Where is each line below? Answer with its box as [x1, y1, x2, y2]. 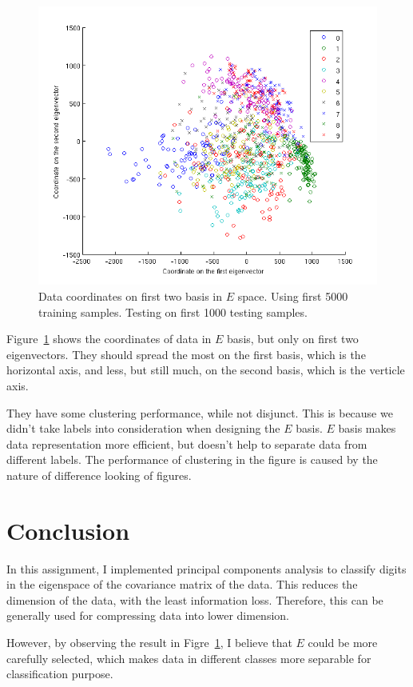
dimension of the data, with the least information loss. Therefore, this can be [6, 591, 383, 608]
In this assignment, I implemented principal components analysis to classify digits [6, 560, 407, 577]
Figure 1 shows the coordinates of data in [6, 330, 212, 347]
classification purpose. [6, 665, 113, 682]
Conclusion [6, 513, 130, 546]
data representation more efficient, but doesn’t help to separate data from [6, 435, 367, 452]
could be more [308, 634, 378, 651]
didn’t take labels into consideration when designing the [6, 420, 280, 437]
